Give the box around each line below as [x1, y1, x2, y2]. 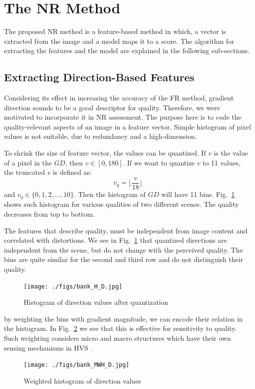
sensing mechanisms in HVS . [4, 342, 94, 353]
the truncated [4, 167, 45, 177]
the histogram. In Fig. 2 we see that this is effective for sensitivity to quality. [4, 323, 237, 333]
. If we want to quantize [123, 157, 195, 167]
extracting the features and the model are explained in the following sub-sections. [4, 45, 250, 56]
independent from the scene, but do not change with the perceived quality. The [4, 244, 243, 255]
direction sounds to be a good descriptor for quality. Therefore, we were [4, 102, 220, 112]
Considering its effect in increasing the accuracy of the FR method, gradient [4, 93, 234, 103]
